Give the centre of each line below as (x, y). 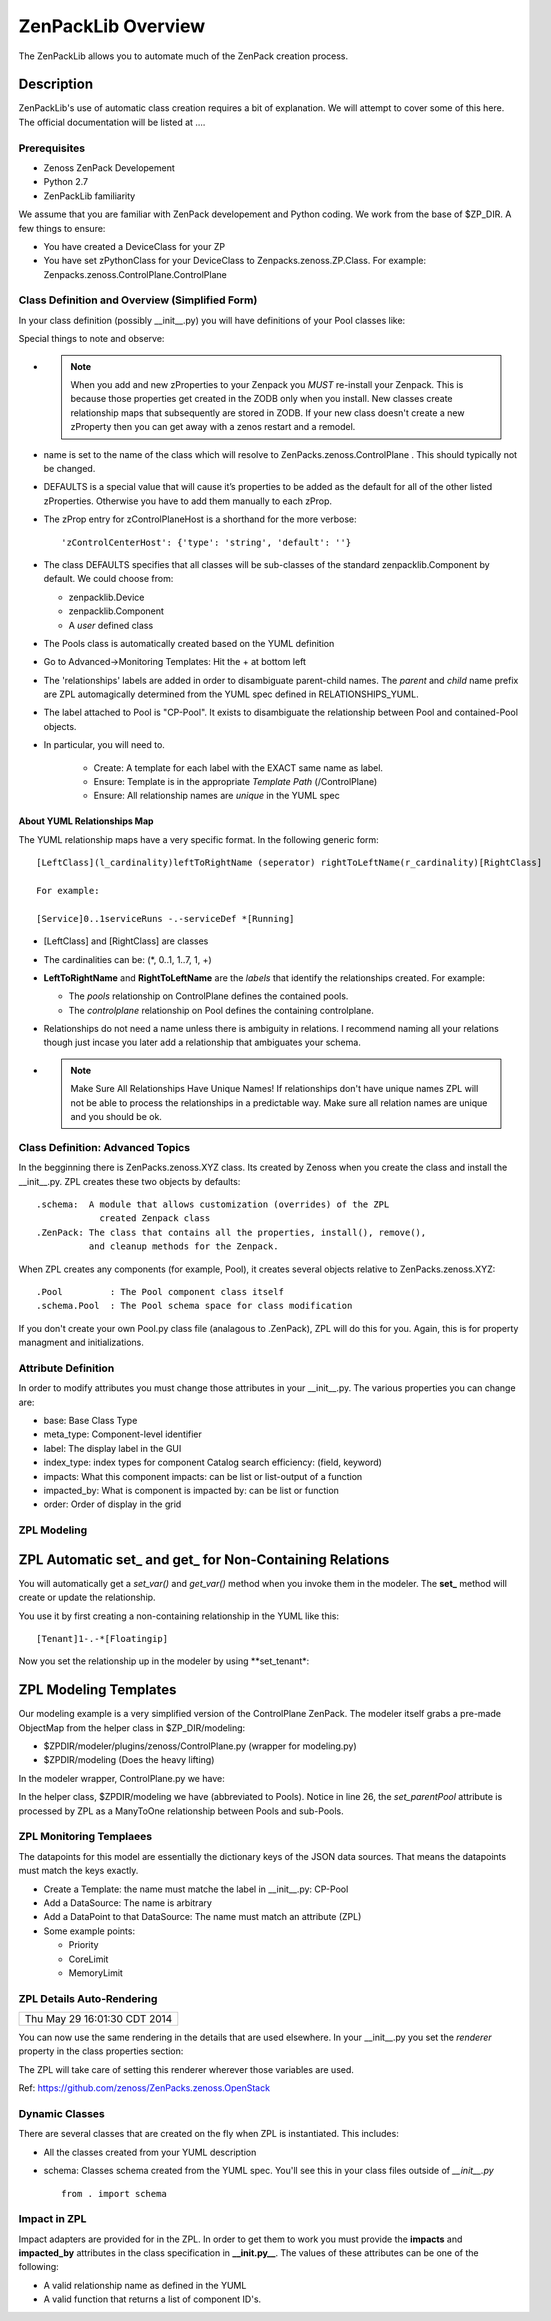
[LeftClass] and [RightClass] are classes (126, 941)
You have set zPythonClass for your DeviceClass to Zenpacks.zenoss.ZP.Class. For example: (235, 261)
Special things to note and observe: (91, 339)
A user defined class (111, 625)
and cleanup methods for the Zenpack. (183, 1246)
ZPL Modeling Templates (97, 1690)
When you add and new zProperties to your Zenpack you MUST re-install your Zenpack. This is (267, 385)
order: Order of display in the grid (112, 1504)
